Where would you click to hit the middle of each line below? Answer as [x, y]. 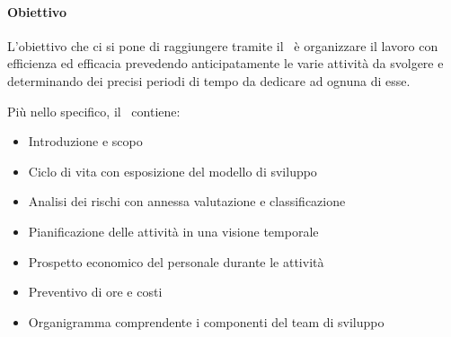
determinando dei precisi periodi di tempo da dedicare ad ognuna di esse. [209, 80]
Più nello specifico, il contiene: [94, 111]
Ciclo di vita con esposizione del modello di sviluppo [172, 171]
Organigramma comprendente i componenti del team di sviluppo [206, 321]
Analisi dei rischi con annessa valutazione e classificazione [187, 201]
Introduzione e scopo [85, 141]
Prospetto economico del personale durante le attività [176, 261]
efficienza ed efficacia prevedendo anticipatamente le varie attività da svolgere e [225, 63]
